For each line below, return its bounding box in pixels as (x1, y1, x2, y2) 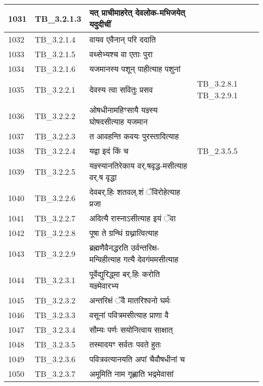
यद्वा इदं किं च (89, 145, 128, 157)
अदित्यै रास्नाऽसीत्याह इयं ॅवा (89, 212, 176, 224)
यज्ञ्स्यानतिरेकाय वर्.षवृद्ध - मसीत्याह (89, 160, 187, 171)
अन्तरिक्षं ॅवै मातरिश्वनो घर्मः (89, 294, 171, 306)
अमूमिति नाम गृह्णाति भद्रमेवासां (89, 368, 174, 379)
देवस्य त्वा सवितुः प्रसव (89, 83, 153, 95)
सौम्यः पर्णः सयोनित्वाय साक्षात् (89, 324, 173, 335)
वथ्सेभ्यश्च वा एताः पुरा (89, 48, 153, 60)
